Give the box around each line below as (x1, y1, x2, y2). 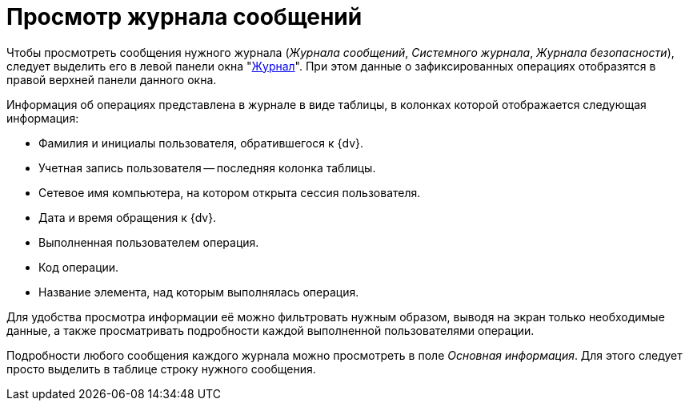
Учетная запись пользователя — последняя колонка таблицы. (38, 160, 376, 175)
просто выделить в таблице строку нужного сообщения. (6, 361, 316, 376)
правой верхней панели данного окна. (6, 72, 217, 87)
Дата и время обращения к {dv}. (38, 210, 217, 224)
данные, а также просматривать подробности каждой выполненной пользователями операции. (6, 323, 535, 337)
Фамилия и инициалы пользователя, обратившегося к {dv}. (38, 135, 364, 150)
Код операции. (38, 260, 119, 274)
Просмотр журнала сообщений (6, 3, 363, 30)
